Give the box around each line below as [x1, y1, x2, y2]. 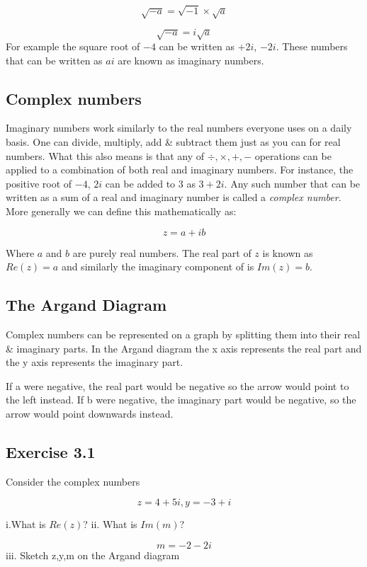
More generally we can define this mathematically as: [6, 204, 237, 219]
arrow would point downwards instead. [6, 406, 174, 420]
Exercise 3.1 [6, 440, 96, 462]
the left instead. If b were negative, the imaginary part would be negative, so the [6, 392, 356, 407]
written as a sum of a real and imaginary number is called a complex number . [6, 190, 341, 205]
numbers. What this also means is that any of [6, 148, 205, 163]
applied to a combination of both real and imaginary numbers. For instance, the [6, 162, 354, 177]
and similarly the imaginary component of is [61, 259, 254, 274]
